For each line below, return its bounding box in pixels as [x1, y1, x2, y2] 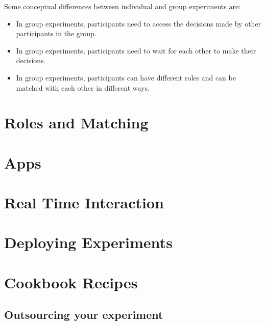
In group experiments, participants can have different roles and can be [16, 72, 236, 83]
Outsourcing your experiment [4, 307, 163, 322]
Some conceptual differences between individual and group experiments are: [4, 1, 241, 11]
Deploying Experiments [4, 232, 173, 253]
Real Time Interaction [4, 192, 164, 213]
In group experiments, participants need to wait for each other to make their [16, 45, 256, 56]
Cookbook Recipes [4, 272, 138, 292]
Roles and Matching [4, 112, 149, 133]
